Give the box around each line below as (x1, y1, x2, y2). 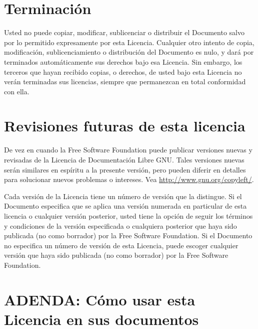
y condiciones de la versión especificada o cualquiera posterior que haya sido (4, 220, 237, 231)
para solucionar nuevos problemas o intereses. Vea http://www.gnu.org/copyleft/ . (4, 174, 254, 185)
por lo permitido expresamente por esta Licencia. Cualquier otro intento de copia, (4, 37, 254, 47)
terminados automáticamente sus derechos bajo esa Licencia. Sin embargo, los (4, 56, 242, 67)
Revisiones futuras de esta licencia (4, 115, 245, 136)
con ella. (4, 86, 29, 96)
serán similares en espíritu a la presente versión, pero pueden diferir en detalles (4, 164, 246, 175)
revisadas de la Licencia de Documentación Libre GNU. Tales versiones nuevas (4, 154, 244, 164)
